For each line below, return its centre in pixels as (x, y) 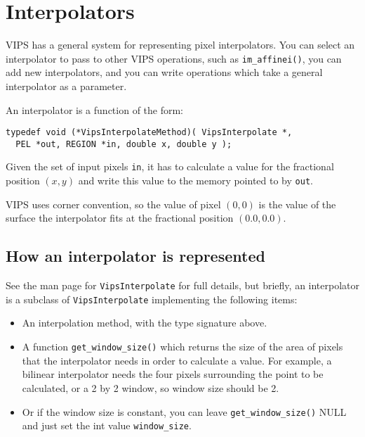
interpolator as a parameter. (66, 85)
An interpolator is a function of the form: (95, 109)
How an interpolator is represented (135, 256)
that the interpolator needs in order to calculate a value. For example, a (177, 360)
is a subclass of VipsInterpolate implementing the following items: (152, 299)
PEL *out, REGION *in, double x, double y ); (124, 144)
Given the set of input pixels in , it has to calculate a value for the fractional (170, 166)
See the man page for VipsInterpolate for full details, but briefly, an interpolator (183, 285)
